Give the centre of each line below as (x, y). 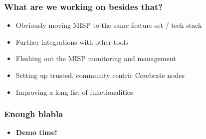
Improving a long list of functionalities (74, 92)
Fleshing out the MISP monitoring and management (96, 58)
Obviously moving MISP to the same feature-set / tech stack (109, 25)
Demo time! (36, 132)
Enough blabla (34, 114)
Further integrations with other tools (72, 41)
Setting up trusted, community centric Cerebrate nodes (100, 75)
